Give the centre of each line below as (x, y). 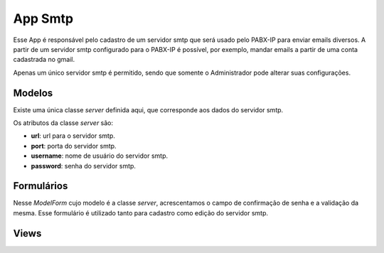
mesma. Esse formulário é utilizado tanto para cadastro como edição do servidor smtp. (141, 212)
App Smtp (43, 18)
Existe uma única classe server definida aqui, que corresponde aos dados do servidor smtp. (148, 109)
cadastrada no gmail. (44, 60)
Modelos (33, 93)
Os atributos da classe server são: (63, 123)
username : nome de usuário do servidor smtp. (100, 156)
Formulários (41, 186)
